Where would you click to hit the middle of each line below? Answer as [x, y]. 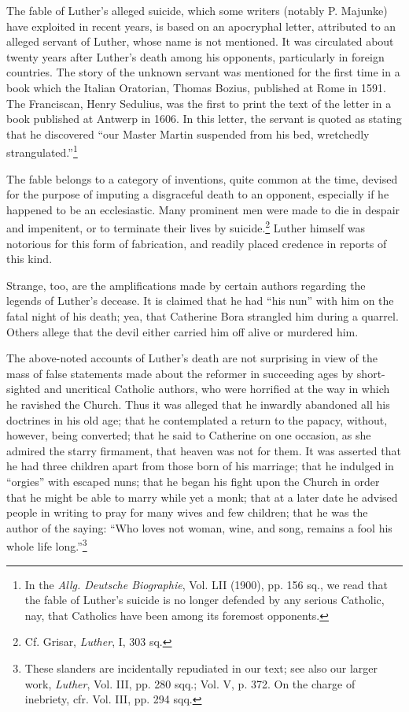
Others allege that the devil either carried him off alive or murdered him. [182, 331]
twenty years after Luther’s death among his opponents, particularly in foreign [195, 56]
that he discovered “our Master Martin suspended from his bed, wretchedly [188, 133]
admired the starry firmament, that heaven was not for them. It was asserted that [204, 450]
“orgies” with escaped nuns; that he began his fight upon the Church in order [193, 481]
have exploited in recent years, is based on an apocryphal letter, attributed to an [201, 26]
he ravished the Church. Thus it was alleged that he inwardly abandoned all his [198, 404]
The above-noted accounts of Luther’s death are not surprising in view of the [192, 358]
